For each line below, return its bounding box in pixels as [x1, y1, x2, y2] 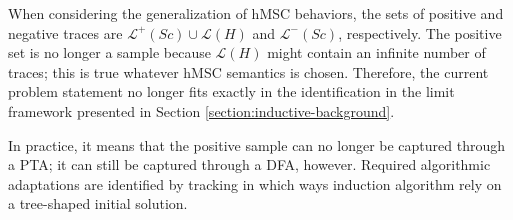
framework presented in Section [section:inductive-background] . [8, 100, 395, 121]
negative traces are [8, 22, 123, 43]
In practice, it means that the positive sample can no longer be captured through [8, 134, 505, 155]
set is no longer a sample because [8, 42, 211, 63]
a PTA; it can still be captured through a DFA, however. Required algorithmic [8, 154, 491, 175]
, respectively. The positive [338, 22, 502, 43]
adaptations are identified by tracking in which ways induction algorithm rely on [8, 173, 502, 194]
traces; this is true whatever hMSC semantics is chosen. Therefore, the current [8, 61, 489, 82]
